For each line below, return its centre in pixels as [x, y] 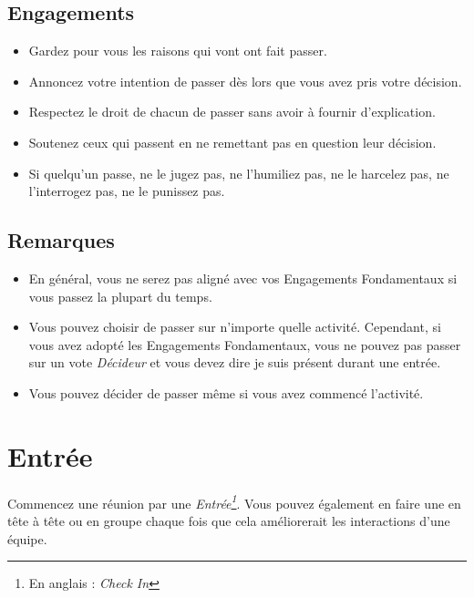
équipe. [27, 538]
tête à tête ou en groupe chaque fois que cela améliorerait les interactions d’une [229, 520]
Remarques [61, 240]
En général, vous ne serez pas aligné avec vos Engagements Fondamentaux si [243, 278]
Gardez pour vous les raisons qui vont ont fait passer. [178, 51]
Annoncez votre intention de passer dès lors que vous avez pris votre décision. [245, 81]
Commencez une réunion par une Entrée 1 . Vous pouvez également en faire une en [234, 501]
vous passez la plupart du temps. [120, 296]
